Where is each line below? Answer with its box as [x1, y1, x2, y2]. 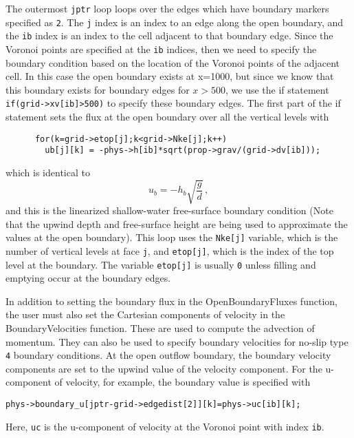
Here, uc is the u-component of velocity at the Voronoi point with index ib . [5, 419, 324, 433]
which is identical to [5, 165, 90, 179]
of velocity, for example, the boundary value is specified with [54, 375, 311, 389]
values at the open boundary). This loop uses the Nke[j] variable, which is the [5, 230, 338, 244]
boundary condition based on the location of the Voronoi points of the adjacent [5, 55, 340, 70]
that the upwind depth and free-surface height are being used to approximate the [5, 216, 348, 231]
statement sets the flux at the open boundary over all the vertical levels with [5, 109, 329, 124]
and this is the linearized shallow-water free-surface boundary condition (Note [5, 203, 333, 218]
